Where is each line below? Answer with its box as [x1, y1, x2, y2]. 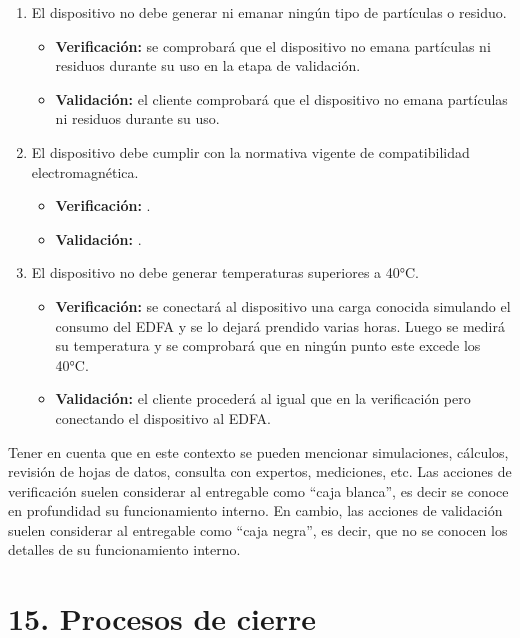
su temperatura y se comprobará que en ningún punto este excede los [55, 335, 481, 356]
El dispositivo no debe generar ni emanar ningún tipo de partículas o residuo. [31, 2, 507, 22]
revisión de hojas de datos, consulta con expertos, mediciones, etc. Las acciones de [8, 461, 512, 482]
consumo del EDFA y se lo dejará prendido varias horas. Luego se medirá [55, 315, 505, 336]
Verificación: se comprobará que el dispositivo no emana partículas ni [55, 35, 491, 56]
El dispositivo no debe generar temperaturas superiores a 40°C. [31, 262, 419, 283]
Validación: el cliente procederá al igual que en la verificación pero [55, 388, 471, 409]
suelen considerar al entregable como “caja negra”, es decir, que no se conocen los [8, 519, 508, 540]
